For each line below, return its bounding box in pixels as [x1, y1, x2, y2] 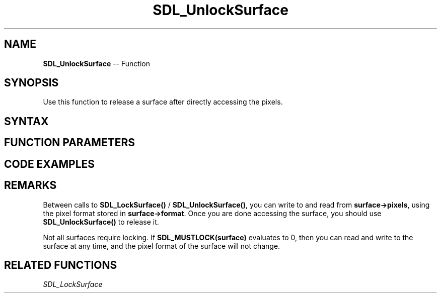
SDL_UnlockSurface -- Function [43, 59, 150, 68]
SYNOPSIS [4, 76, 59, 89]
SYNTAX [4, 115, 49, 128]
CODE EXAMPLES [4, 157, 95, 170]
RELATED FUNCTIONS [4, 258, 117, 271]
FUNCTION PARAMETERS [4, 136, 135, 149]
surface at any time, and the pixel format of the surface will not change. [43, 241, 280, 250]
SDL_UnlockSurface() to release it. [43, 217, 159, 226]
